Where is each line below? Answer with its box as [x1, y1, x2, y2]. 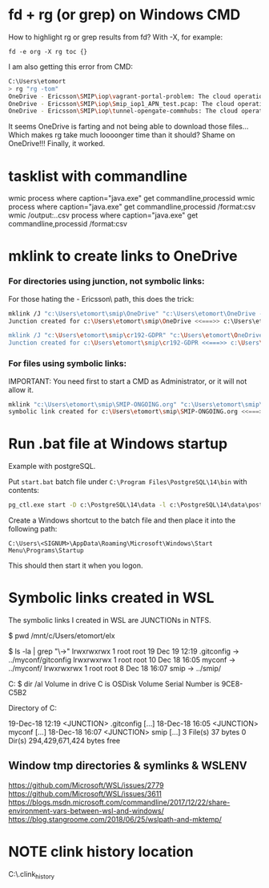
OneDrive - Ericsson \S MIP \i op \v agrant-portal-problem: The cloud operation [8, 92, 267, 100]
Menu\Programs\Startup [8, 547, 84, 555]
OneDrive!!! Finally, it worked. [8, 139, 106, 149]
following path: [8, 524, 58, 534]
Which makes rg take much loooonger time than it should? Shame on [8, 130, 235, 140]
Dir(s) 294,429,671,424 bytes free [8, 736, 121, 746]
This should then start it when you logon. [8, 560, 143, 571]
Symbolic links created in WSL [8, 589, 215, 607]
